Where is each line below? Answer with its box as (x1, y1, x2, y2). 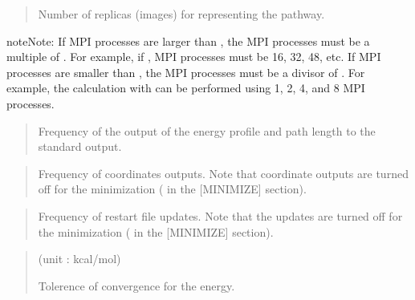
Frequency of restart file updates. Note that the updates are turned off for (38, 207, 403, 224)
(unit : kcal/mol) (38, 250, 121, 267)
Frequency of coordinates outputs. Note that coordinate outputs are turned (38, 164, 409, 181)
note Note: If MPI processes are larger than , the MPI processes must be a (6, 32, 370, 49)
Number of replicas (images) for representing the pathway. (38, 6, 325, 22)
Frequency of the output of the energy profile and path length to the (38, 122, 376, 139)
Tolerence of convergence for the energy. (38, 277, 235, 294)
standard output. (38, 138, 122, 155)
